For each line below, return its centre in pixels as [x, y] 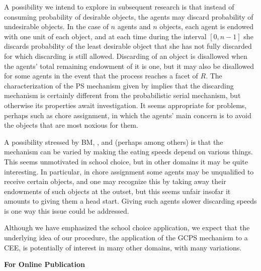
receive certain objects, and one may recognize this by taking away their [115, 181]
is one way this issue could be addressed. [67, 210]
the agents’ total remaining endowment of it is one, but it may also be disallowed [129, 66]
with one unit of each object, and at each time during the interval [105, 36]
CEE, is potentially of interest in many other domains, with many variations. [123, 247]
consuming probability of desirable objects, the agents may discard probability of [129, 16]
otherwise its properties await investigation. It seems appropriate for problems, [125, 105]
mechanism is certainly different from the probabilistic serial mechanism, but [122, 95]
